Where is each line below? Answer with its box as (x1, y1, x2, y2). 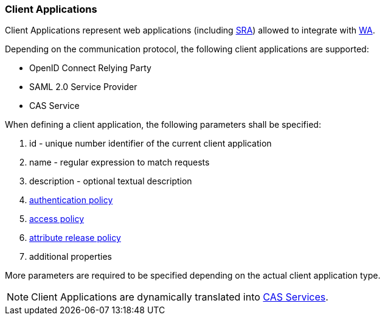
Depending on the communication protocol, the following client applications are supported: (5, 44, 369, 55)
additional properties (29, 251, 112, 262)
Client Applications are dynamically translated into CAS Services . (31, 291, 328, 304)
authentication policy (29, 195, 113, 206)
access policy (29, 214, 85, 224)
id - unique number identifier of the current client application (29, 138, 272, 149)
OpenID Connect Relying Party (29, 63, 151, 74)
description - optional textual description (29, 176, 192, 187)
